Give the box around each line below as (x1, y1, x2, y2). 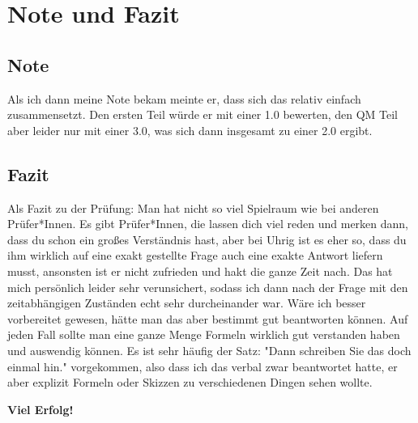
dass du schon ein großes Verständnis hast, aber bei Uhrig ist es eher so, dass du (7, 231, 407, 247)
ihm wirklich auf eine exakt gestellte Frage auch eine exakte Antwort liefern (7, 247, 383, 264)
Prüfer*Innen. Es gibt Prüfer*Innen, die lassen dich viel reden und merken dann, (7, 215, 409, 232)
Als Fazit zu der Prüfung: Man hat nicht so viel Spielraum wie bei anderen (7, 199, 379, 216)
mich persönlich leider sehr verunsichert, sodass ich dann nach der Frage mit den (7, 278, 408, 295)
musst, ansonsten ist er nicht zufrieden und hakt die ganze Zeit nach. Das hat (7, 262, 393, 279)
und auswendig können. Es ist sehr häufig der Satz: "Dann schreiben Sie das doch (7, 341, 412, 358)
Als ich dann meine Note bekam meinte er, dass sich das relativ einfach (7, 90, 361, 107)
